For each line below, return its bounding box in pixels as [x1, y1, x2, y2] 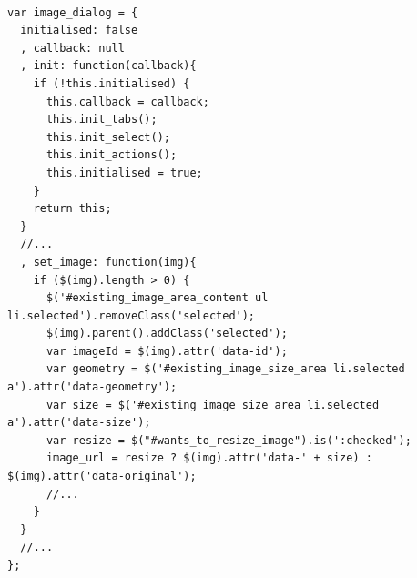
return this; [33, 202, 112, 216]
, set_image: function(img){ [20, 255, 197, 269]
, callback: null [20, 41, 125, 55]
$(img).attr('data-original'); [7, 470, 197, 483]
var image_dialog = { [7, 5, 138, 19]
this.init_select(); [46, 130, 170, 144]
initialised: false [20, 24, 138, 37]
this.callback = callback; [46, 95, 209, 108]
